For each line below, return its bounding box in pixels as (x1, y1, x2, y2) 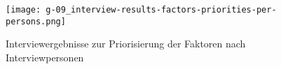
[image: (6, 5, 41, 15)
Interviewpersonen (6, 49, 84, 64)
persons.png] (6, 16, 66, 26)
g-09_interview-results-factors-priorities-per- (46, 5, 277, 15)
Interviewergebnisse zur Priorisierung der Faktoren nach (6, 36, 246, 51)
